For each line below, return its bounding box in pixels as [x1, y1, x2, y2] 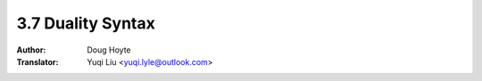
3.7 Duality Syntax [16, 13, 155, 33]
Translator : [16, 56, 59, 67]
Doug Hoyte [87, 45, 131, 55]
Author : [16, 45, 46, 55]
